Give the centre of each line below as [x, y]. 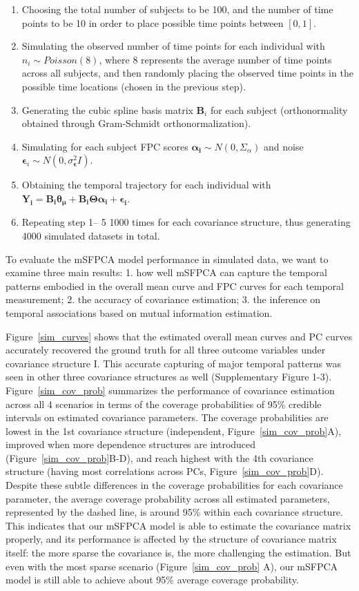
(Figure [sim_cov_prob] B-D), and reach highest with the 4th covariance [159, 457]
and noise [283, 146]
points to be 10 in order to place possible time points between [153, 22]
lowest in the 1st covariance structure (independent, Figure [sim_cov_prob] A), [174, 430]
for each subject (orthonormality [279, 109]
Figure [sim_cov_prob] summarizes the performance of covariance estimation [170, 390]
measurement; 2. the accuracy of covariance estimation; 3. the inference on [163, 299]
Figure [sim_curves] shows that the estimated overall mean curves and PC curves [179, 336]
